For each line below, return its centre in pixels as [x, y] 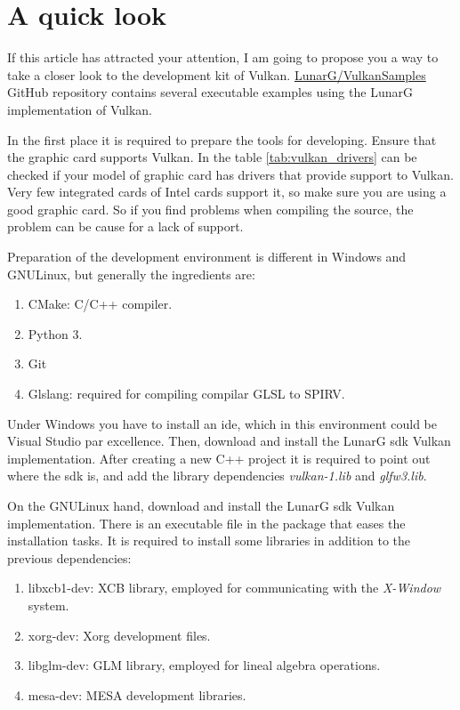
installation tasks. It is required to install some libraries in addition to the [209, 541]
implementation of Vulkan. [80, 109]
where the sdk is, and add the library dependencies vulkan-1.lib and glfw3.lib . [217, 476]
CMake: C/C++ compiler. [100, 304]
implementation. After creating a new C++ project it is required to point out [219, 458]
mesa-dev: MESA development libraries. [137, 694]
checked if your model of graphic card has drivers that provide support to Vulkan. [230, 174]
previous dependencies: [69, 557]
